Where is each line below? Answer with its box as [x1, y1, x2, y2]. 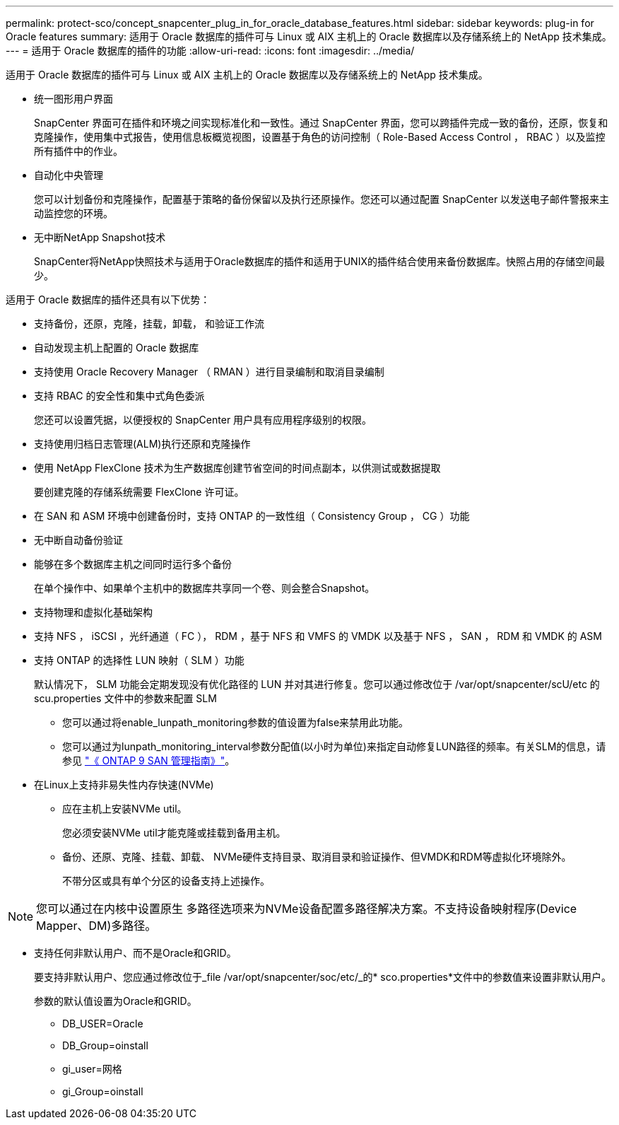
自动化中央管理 [34, 169, 103, 181]
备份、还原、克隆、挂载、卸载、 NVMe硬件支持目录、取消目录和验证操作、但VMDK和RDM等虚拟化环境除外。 [62, 851, 572, 863]
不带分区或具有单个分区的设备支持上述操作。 [62, 875, 270, 887]
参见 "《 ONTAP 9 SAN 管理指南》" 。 [62, 754, 235, 766]
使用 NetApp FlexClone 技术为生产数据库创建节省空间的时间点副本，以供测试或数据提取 [34, 462, 441, 474]
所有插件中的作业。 [34, 145, 123, 157]
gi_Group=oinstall [62, 1085, 143, 1097]
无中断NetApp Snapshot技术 [34, 231, 166, 243]
